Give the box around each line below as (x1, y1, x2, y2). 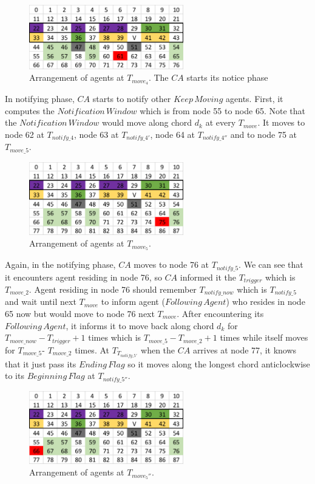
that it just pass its (5, 357, 76, 370)
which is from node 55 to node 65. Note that (140, 104, 305, 117)
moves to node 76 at (134, 258, 209, 271)
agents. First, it (226, 92, 283, 104)
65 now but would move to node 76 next (5, 307, 155, 319)
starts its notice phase (186, 71, 268, 84)
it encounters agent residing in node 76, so (5, 270, 162, 283)
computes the (5, 104, 55, 117)
